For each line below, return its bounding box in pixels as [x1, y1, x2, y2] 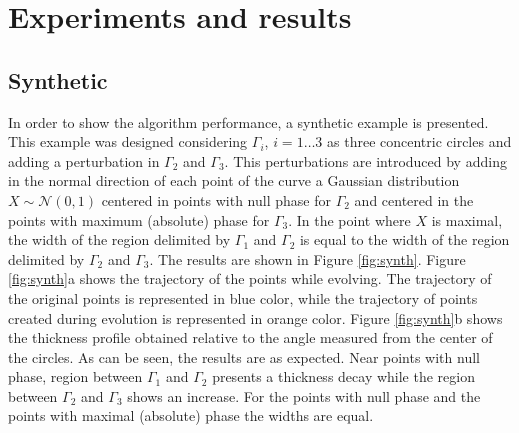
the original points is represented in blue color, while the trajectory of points [8, 287, 478, 308]
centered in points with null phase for [101, 189, 331, 210]
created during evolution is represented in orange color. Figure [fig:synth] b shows [8, 307, 503, 328]
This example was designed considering [8, 131, 248, 152]
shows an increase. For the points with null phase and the [127, 385, 481, 406]
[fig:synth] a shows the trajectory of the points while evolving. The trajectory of [8, 268, 492, 289]
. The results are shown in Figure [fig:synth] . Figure [149, 248, 466, 269]
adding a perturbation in [8, 150, 160, 171]
